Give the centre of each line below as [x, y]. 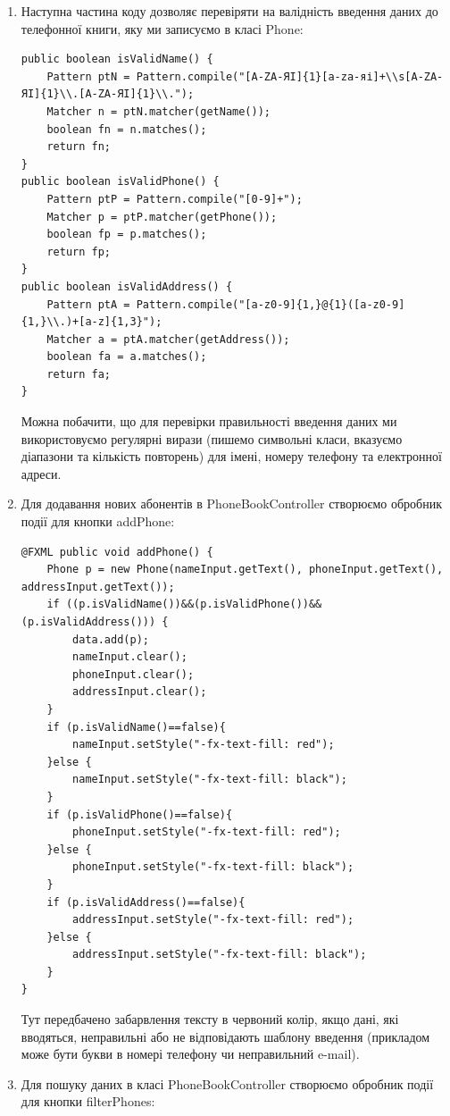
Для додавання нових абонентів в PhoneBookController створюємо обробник [232, 503]
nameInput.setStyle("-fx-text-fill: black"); [210, 780]
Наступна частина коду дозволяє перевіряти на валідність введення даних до [229, 11]
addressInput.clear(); [140, 692]
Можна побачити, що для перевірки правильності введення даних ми [209, 421]
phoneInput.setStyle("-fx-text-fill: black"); [213, 867]
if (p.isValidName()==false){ [136, 727]
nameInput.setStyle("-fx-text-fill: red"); [204, 745]
